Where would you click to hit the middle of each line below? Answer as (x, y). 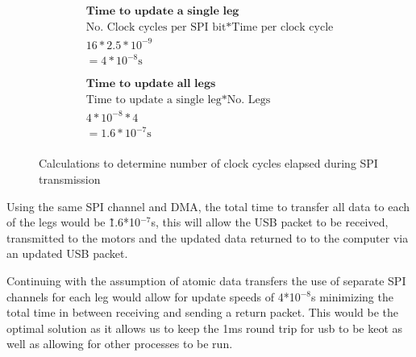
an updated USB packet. (67, 253)
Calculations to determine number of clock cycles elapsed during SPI (208, 163)
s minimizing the (352, 296)
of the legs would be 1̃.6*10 (74, 222)
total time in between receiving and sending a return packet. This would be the (202, 312)
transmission (70, 178)
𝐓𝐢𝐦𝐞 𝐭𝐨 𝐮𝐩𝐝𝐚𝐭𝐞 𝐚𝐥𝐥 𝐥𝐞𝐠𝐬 (151, 84)
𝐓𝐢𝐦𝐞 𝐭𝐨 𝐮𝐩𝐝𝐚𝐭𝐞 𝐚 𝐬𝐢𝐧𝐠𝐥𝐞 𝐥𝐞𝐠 (162, 12)
